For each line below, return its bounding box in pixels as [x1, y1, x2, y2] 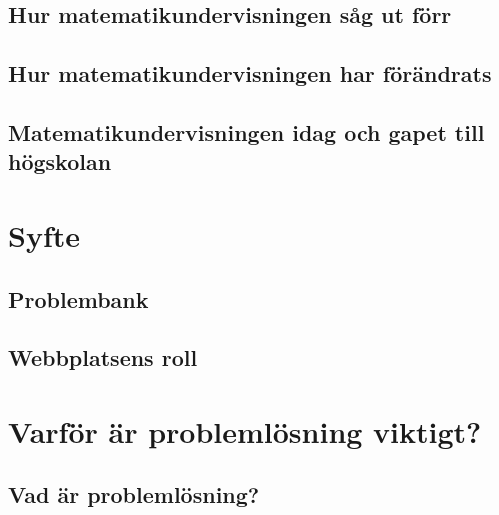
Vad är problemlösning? [8, 479, 260, 510]
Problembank [8, 283, 149, 314]
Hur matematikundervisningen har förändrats [8, 58, 492, 89]
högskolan [8, 146, 112, 177]
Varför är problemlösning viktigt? [8, 410, 482, 451]
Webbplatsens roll [8, 342, 198, 373]
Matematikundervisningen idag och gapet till [8, 116, 485, 147]
